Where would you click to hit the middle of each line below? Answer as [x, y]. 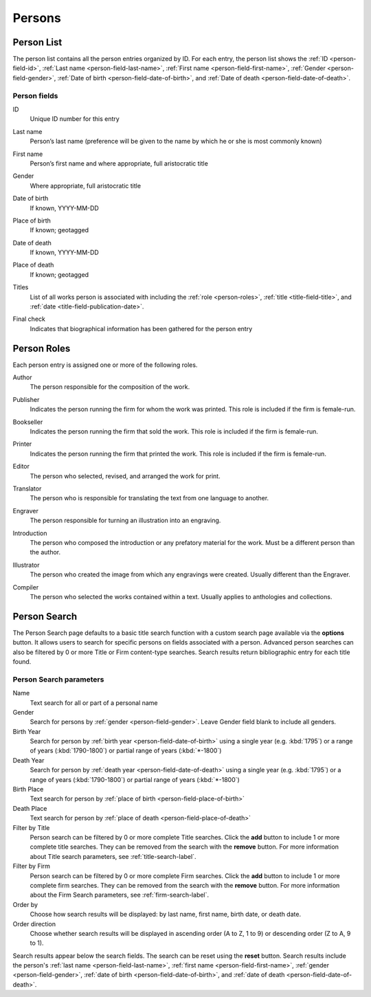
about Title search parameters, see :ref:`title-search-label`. [113, 856]
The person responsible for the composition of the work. [110, 387]
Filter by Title [31, 827]
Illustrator [26, 565]
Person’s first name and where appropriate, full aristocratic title [119, 163]
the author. [45, 552]
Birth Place [28, 789]
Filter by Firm [32, 866]
